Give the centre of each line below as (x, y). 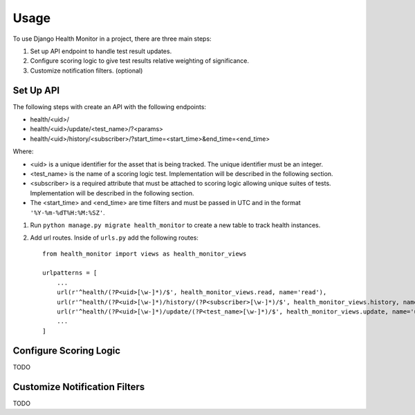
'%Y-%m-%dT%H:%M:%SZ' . (67, 212)
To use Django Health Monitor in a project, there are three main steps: (112, 39)
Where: (23, 151)
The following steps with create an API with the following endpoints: (110, 106)
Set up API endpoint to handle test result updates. (101, 51)
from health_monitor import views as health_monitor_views (145, 253)
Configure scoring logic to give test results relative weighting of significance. (139, 61)
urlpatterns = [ (70, 273)
